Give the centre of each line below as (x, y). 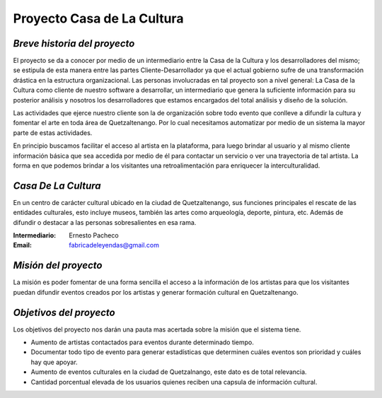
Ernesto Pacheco (94, 235)
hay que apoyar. (54, 362)
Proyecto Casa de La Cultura (98, 18)
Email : (22, 245)
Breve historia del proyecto (74, 43)
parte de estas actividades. (53, 133)
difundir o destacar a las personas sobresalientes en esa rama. (105, 222)
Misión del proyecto (58, 265)
